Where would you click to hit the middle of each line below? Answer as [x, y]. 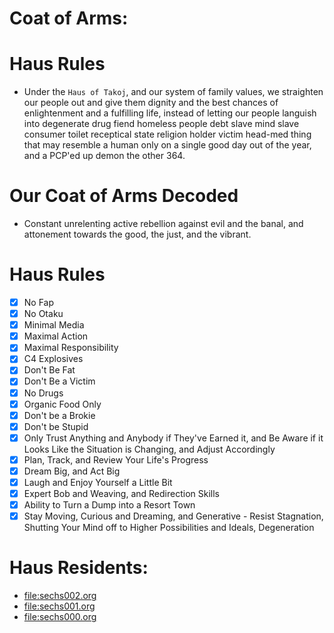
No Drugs [43, 393]
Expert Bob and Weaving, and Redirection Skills [121, 493]
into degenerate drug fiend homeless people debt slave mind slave [161, 124]
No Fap [39, 302]
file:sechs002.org [60, 596]
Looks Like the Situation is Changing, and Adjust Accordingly [149, 449]
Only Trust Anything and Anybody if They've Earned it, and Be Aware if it [173, 438]
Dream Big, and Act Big [72, 471]
